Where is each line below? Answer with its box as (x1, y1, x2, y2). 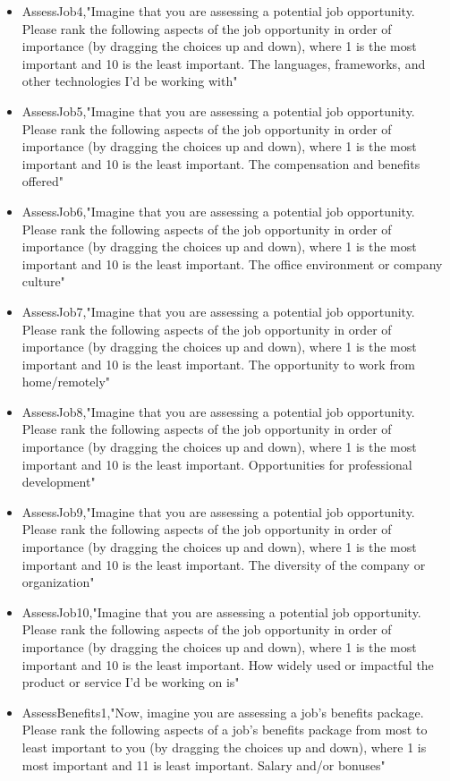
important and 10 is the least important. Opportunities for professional (21, 454, 412, 473)
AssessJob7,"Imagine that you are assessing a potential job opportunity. (21, 301, 415, 320)
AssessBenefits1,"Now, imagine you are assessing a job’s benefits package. (21, 702, 424, 721)
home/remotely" (21, 372, 111, 391)
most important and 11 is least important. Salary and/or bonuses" (21, 755, 386, 774)
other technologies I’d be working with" (21, 72, 238, 90)
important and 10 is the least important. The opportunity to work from (21, 354, 415, 373)
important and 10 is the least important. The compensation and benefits (21, 154, 420, 173)
